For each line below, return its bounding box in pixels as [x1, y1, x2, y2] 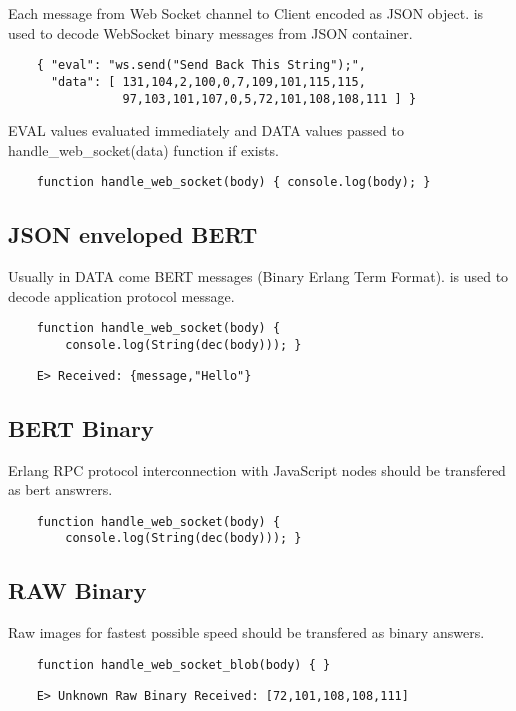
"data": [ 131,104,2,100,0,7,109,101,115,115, [50, 74, 366, 89]
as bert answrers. [8, 479, 113, 500]
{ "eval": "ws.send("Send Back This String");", [36, 58, 366, 73]
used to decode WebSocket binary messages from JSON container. [8, 22, 413, 43]
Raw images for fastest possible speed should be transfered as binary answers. [8, 622, 485, 643]
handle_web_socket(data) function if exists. [8, 139, 279, 160]
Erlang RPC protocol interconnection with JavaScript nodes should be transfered [8, 459, 506, 480]
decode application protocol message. [8, 285, 235, 306]
